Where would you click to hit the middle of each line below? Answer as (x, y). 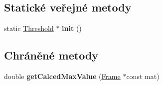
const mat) (143, 76)
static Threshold (29, 28)
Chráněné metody (51, 55)
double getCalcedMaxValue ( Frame (62, 76)
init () (72, 28)
